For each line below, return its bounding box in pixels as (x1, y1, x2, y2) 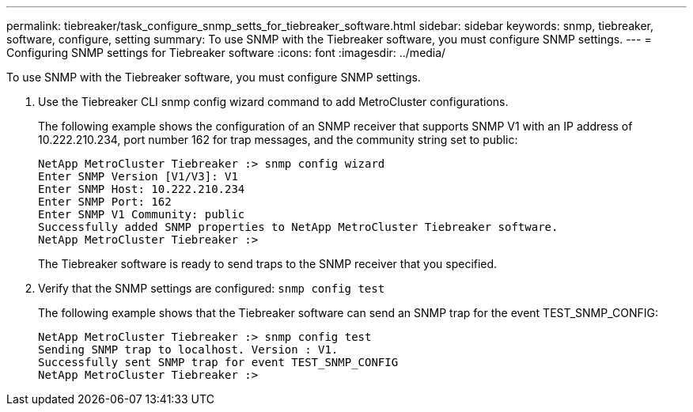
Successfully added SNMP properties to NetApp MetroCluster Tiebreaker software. (38, 221, 559, 233)
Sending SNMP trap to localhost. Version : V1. (38, 343, 339, 356)
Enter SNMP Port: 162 (38, 195, 172, 208)
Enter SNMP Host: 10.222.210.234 (38, 183, 245, 195)
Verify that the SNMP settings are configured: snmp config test (38, 282, 385, 295)
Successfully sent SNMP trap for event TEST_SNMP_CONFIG (38, 356, 399, 369)
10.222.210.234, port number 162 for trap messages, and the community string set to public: (38, 133, 518, 146)
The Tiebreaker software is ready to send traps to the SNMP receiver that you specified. (38, 257, 498, 270)
